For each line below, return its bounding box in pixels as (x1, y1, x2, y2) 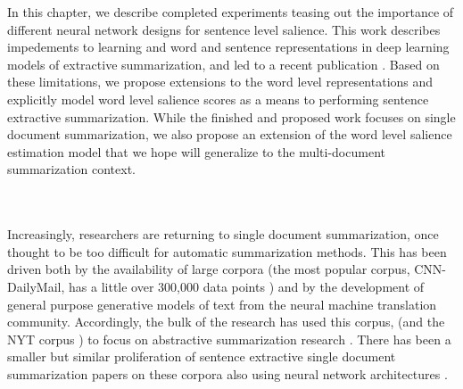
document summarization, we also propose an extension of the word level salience (7, 125, 452, 144)
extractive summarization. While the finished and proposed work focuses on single (7, 107, 456, 126)
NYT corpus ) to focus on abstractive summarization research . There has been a (7, 329, 451, 348)
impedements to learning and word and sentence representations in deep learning (7, 37, 450, 56)
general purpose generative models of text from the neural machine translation (7, 294, 437, 313)
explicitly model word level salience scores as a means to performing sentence (7, 89, 429, 108)
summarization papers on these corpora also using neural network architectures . (7, 364, 448, 383)
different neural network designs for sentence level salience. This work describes (7, 20, 441, 38)
